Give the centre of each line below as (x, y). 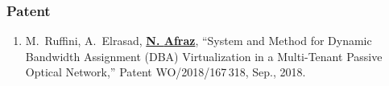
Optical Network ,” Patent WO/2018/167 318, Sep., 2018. (166, 72)
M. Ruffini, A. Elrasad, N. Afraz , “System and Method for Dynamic (199, 41)
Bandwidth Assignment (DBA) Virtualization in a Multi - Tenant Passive (204, 56)
